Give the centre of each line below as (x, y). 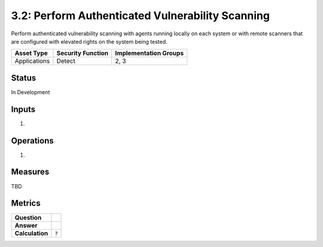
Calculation (31, 233)
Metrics (26, 203)
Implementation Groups (150, 53)
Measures (30, 172)
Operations (32, 141)
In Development (31, 92)
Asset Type (31, 53)
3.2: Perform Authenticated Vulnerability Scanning (141, 16)
